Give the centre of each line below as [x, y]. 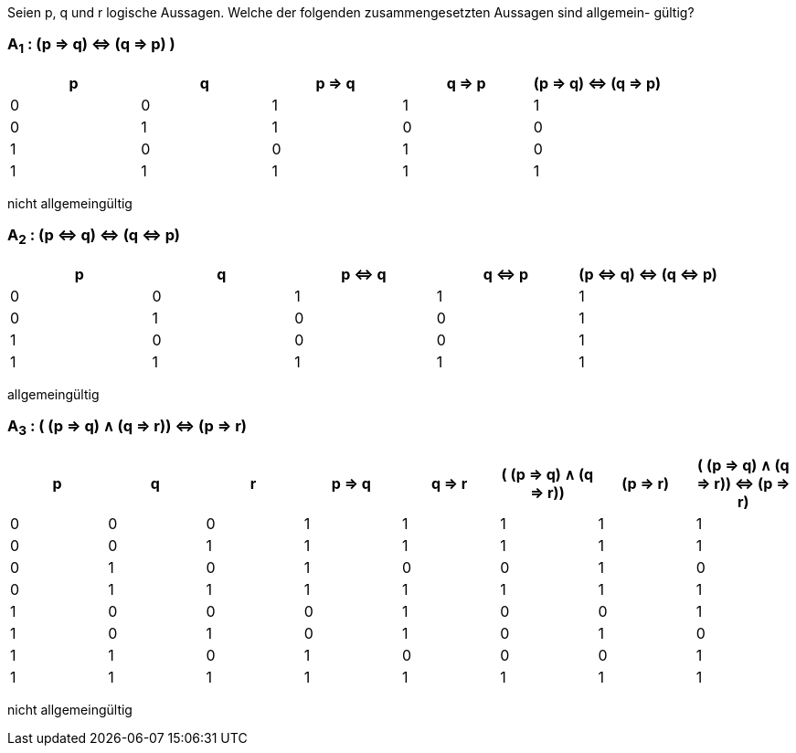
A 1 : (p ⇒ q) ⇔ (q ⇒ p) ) [91, 46]
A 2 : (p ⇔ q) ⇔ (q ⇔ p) [94, 237]
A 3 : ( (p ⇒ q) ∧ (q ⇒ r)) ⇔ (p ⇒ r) [127, 428]
